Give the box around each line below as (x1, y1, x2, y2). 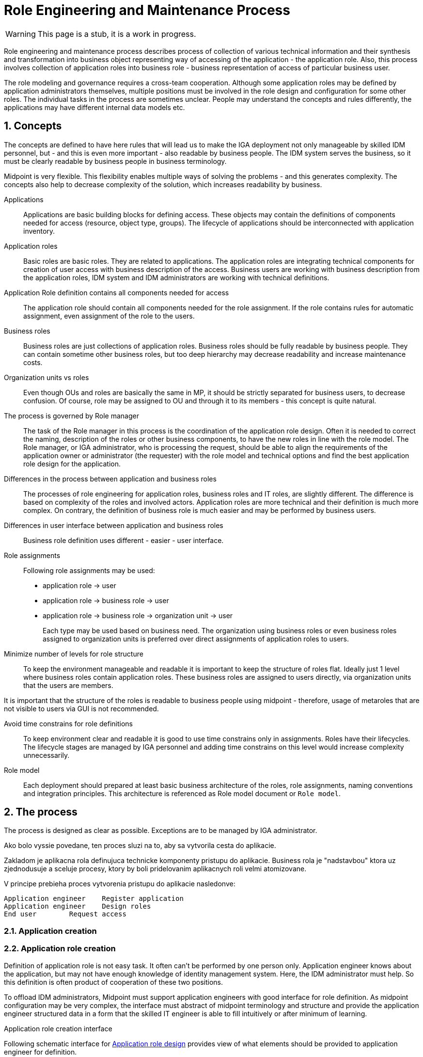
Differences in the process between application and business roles (4, 474, 217, 483)
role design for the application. (23, 459, 121, 468)
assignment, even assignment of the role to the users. (23, 311, 195, 320)
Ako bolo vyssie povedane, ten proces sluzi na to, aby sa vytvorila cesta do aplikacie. (4, 841, 276, 850)
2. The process (4, 806, 78, 818)
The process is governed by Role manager (4, 411, 139, 420)
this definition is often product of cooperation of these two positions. (4, 977, 223, 986)
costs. (23, 358, 43, 367)
